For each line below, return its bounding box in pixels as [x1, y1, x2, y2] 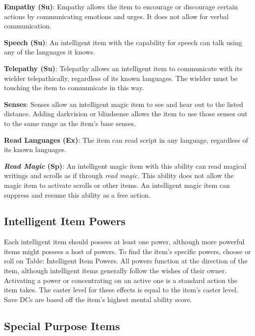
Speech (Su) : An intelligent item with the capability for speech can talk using [4, 37, 242, 47]
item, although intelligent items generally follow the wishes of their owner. [4, 265, 227, 276]
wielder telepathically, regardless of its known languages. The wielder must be [4, 73, 238, 83]
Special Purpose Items [4, 318, 120, 333]
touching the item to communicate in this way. [4, 82, 144, 93]
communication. [4, 21, 51, 31]
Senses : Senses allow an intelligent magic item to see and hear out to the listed [4, 99, 243, 109]
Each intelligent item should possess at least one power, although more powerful [4, 236, 245, 247]
